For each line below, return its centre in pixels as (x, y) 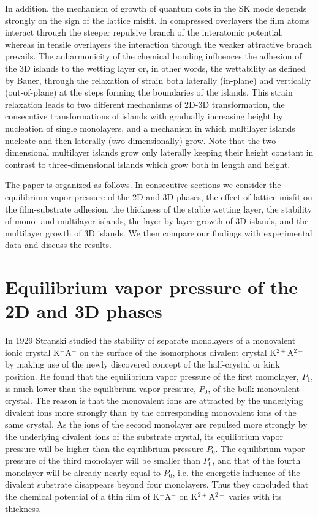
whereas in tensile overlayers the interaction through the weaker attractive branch (159, 44)
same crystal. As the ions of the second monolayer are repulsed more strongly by (156, 424)
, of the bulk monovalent (254, 388)
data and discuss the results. (58, 245)
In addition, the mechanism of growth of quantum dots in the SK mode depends (156, 8)
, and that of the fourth (256, 460)
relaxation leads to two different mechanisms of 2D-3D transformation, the (145, 104)
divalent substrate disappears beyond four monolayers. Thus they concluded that (157, 484)
